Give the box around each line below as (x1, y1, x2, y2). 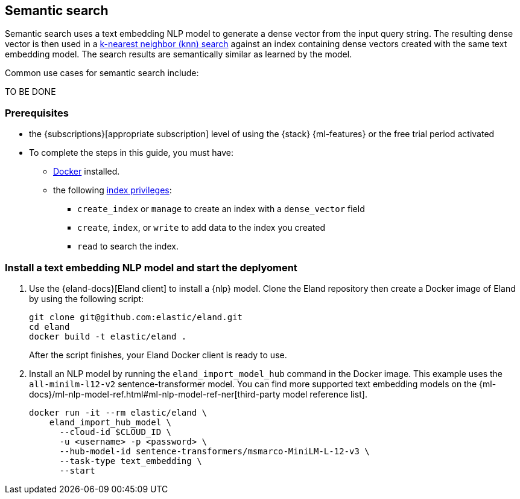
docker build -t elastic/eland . (29, 331, 187, 341)
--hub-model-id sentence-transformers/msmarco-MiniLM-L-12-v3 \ (59, 446, 370, 456)
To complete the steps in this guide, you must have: (29, 147, 233, 158)
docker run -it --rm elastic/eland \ (29, 407, 208, 417)
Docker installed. (53, 166, 120, 177)
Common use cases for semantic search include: (5, 68, 199, 79)
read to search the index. (77, 241, 179, 252)
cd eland (29, 321, 70, 332)
